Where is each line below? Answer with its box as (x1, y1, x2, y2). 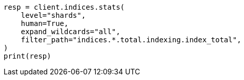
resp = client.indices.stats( (4, 3, 125, 11)
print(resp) (4, 52, 51, 60)
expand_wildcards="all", (21, 28, 120, 36)
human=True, (21, 19, 69, 28)
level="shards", (21, 11, 86, 19)
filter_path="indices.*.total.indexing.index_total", (21, 36, 241, 44)
